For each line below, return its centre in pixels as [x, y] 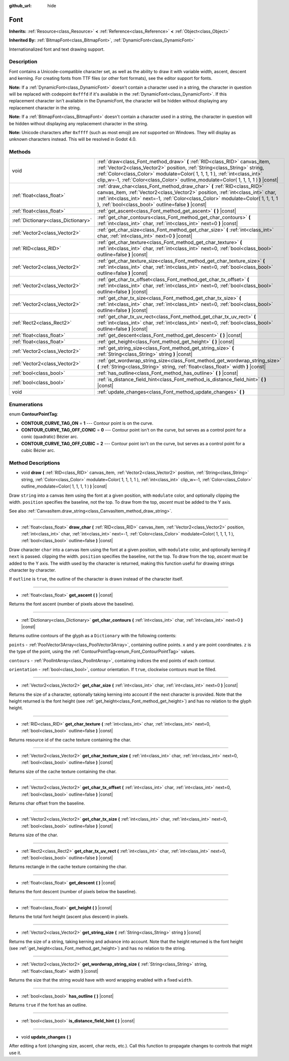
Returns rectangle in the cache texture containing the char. [68, 867]
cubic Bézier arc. [38, 451]
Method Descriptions [35, 463]
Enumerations [26, 404]
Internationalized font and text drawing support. [57, 49]
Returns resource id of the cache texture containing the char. [70, 740]
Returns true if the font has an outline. [48, 1005]
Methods [20, 152]
